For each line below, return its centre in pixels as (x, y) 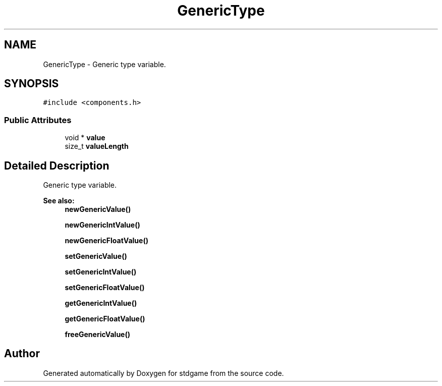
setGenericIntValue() (101, 272)
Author (22, 354)
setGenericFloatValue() (105, 288)
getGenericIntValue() (101, 303)
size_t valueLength (97, 146)
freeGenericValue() (97, 335)
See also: (59, 201)
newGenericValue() (98, 209)
